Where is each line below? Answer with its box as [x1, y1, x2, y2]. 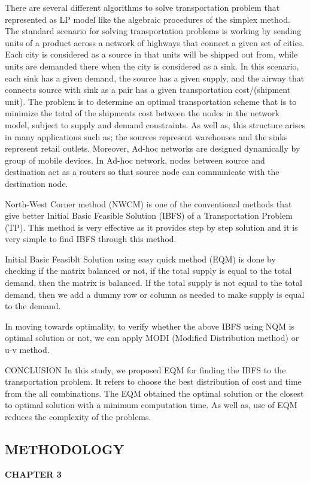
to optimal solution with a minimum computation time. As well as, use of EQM [5, 399, 297, 411]
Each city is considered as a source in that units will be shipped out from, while [5, 48, 298, 61]
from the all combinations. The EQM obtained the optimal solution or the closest [5, 387, 304, 399]
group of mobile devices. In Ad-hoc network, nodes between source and [5, 153, 265, 166]
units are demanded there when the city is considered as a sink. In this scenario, [5, 59, 299, 72]
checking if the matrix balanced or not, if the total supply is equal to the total [5, 264, 292, 277]
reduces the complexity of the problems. [5, 410, 151, 422]
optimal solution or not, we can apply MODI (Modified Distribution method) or [5, 331, 299, 344]
